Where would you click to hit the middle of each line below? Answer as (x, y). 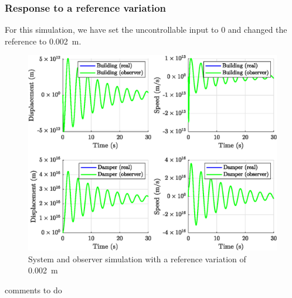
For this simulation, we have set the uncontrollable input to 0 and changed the (146, 30)
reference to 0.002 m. (43, 41)
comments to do (33, 290)
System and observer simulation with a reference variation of (137, 258)
